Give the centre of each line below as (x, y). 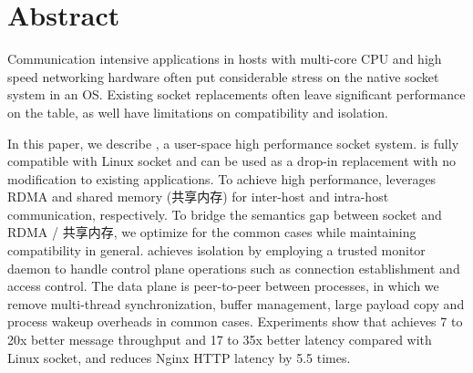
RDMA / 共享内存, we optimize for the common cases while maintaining (212, 232)
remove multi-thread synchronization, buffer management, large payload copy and (236, 303)
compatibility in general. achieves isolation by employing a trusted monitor (216, 250)
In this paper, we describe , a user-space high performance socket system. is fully (233, 143)
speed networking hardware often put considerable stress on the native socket (223, 76)
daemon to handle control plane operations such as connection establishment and (234, 268)
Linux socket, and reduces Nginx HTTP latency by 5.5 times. (179, 357)
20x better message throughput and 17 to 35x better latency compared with (220, 340)
